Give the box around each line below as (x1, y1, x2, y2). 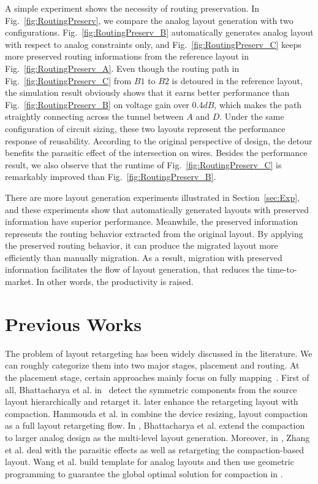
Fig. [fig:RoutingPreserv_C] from (5, 74, 132, 87)
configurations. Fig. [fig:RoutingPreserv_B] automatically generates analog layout (5, 26, 314, 39)
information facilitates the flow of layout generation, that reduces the (5, 263, 265, 276)
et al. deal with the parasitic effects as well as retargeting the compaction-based (5, 443, 305, 456)
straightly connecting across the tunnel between (5, 110, 184, 123)
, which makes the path (214, 98, 302, 111)
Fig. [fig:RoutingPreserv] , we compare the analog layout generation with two (5, 14, 293, 26)
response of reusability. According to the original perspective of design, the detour (5, 134, 312, 147)
